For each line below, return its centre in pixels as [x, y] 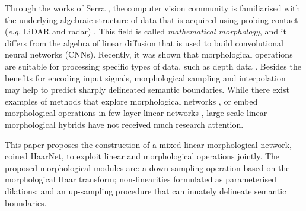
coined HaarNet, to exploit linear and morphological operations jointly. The [142, 156]
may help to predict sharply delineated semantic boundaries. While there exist [147, 89]
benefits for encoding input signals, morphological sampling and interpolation [145, 78]
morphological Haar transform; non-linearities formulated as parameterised [141, 179]
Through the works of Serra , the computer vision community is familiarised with [153, 8]
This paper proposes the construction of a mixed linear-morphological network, [148, 144]
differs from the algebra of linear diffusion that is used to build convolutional [144, 42]
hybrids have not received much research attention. [151, 124]
